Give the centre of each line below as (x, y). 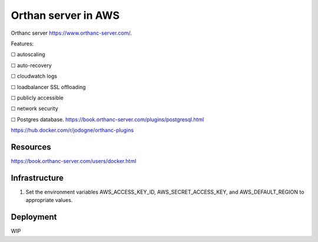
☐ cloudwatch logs (34, 76)
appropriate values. (49, 200)
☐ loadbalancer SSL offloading (48, 87)
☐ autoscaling (28, 54)
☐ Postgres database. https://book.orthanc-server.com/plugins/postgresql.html (107, 119)
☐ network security (34, 108)
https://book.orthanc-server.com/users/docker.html (74, 161)
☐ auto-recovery (32, 65)
